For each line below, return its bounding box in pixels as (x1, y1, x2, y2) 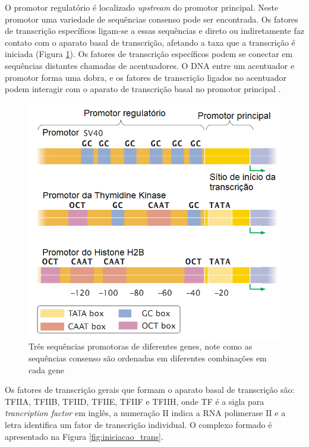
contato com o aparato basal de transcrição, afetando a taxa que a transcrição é (5, 36, 295, 48)
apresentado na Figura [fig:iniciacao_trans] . (5, 430, 163, 442)
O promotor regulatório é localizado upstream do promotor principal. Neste (5, 1, 279, 13)
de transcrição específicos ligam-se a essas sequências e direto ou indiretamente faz (5, 24, 304, 37)
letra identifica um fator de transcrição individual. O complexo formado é (5, 418, 272, 430)
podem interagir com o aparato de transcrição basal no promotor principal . (5, 83, 281, 95)
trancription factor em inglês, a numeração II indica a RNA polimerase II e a (5, 407, 286, 419)
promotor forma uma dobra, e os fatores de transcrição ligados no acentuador (5, 71, 286, 83)
